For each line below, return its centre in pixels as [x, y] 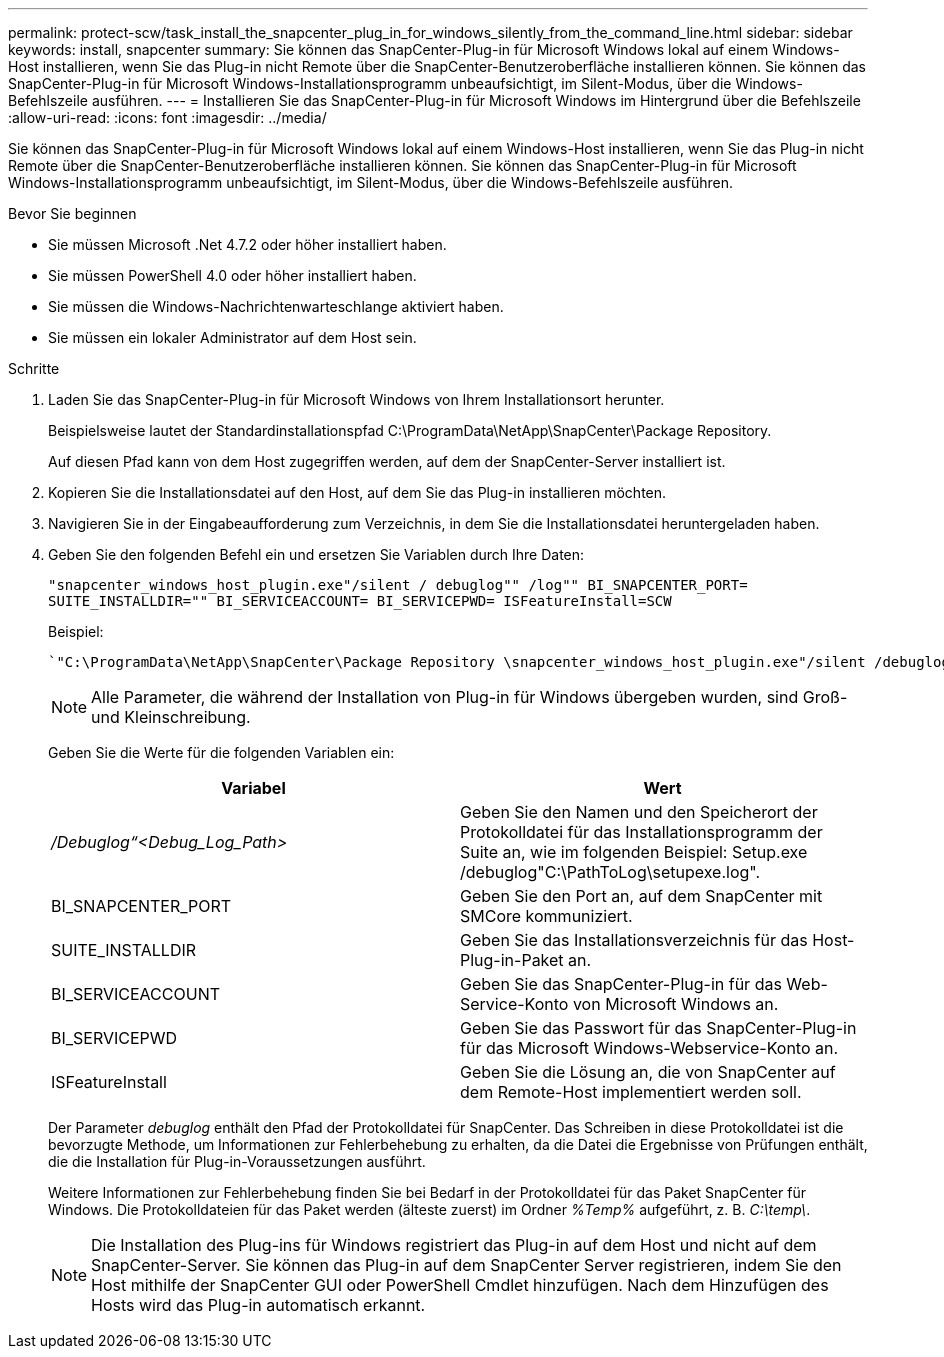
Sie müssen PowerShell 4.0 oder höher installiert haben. [232, 275]
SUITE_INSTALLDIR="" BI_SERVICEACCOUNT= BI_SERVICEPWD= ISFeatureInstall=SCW [360, 601]
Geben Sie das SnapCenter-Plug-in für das [621, 984]
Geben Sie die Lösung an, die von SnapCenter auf [648, 1072]
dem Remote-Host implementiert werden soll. [631, 1092]
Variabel [253, 788]
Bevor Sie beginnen [72, 213]
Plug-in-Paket [512, 960]
